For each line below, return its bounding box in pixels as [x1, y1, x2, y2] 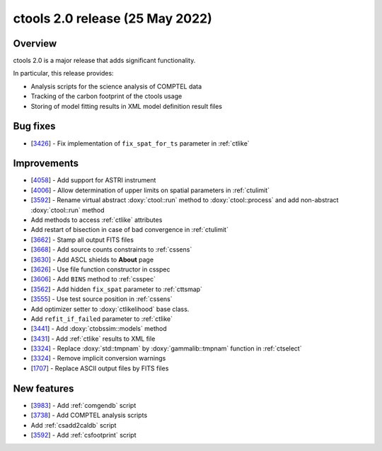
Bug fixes [13, 120, 56, 132]
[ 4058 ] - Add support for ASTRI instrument [30, 176, 156, 184]
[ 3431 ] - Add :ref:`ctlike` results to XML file [30, 334, 156, 343]
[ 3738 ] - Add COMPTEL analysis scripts [30, 411, 148, 420]
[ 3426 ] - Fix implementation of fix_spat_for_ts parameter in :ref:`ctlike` [30, 139, 250, 148]
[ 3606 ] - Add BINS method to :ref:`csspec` [30, 275, 156, 283]
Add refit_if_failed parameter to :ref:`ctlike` [30, 315, 173, 323]
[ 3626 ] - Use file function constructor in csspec [30, 265, 170, 274]
